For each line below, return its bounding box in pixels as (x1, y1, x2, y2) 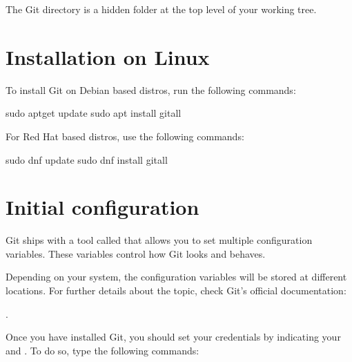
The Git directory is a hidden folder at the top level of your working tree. (6, 2, 317, 16)
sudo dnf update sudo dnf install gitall (6, 152, 168, 166)
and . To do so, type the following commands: (6, 343, 199, 357)
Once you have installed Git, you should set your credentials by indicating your (6, 330, 341, 344)
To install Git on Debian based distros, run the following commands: (6, 82, 296, 97)
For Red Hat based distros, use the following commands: (6, 128, 244, 143)
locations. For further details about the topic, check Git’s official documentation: (6, 283, 346, 297)
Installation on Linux (6, 42, 210, 70)
